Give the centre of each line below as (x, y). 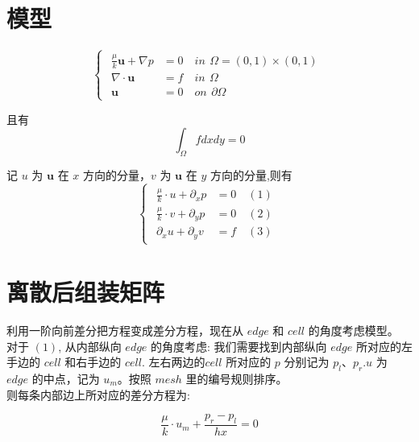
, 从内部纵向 (90, 346)
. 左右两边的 (173, 362)
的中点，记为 (66, 378)
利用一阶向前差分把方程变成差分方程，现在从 (125, 330)
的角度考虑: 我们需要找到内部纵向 (239, 346)
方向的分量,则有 (251, 175)
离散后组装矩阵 (86, 292)
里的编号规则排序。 (236, 378)
